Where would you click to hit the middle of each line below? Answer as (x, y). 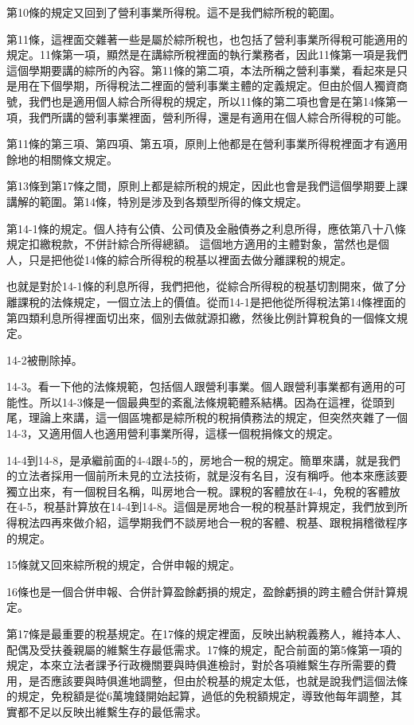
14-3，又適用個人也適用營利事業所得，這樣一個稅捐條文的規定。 (173, 433)
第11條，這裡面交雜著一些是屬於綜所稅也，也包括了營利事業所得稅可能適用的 (207, 39)
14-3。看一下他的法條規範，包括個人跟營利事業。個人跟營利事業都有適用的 (201, 386)
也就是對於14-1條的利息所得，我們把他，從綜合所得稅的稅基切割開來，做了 (201, 286)
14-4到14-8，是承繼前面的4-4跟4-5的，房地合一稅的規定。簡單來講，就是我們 (203, 460)
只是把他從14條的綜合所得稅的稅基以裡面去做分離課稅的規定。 (190, 259)
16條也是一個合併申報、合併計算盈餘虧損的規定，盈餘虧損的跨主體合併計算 (201, 591)
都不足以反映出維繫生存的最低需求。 (112, 711)
